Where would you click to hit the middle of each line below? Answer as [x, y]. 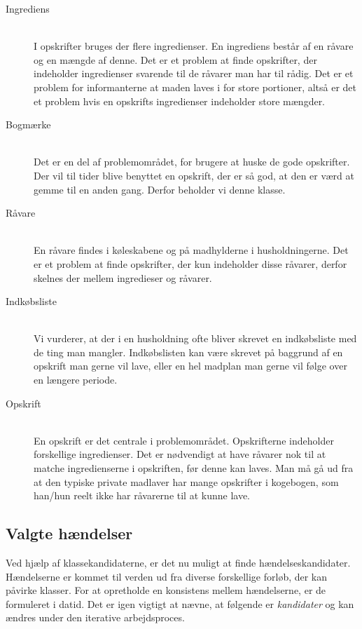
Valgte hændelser [69, 533]
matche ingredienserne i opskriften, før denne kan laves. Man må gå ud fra [194, 468]
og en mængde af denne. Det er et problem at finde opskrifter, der [175, 59]
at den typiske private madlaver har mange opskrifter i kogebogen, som [186, 481]
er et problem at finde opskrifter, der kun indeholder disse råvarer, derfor [190, 263]
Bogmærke [28, 124]
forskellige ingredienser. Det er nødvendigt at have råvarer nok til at [180, 454]
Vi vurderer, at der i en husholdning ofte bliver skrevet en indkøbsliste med [195, 338]
